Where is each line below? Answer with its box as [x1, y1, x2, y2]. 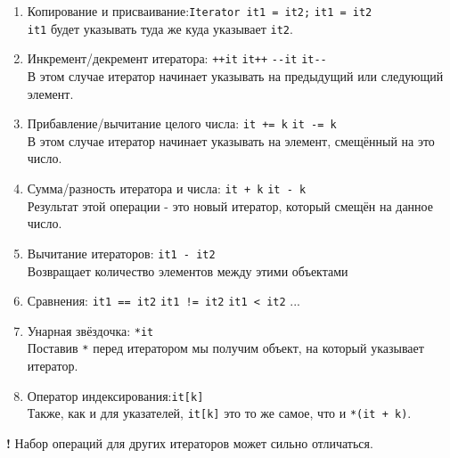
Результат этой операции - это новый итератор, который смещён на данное [27, 196, 433, 215]
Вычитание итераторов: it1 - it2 [27, 243, 216, 262]
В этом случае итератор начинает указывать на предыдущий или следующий [27, 66, 444, 85]
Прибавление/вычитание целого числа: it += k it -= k [27, 114, 337, 133]
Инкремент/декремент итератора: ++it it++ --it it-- [27, 49, 327, 68]
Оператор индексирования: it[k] [27, 386, 204, 405]
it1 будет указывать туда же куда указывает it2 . [27, 19, 293, 37]
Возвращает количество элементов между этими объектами [27, 261, 348, 280]
